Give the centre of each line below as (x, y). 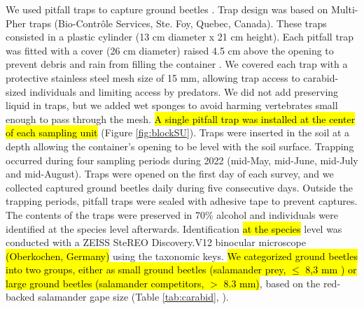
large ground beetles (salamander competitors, (105, 283)
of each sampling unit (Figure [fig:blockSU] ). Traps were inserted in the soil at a (178, 132)
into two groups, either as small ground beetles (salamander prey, (146, 270)
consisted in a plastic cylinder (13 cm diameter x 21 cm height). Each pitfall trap (180, 37)
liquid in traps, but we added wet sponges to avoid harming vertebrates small (172, 105)
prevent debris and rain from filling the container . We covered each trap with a (177, 64)
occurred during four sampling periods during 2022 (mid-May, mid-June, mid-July (182, 160)
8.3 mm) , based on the (272, 283)
